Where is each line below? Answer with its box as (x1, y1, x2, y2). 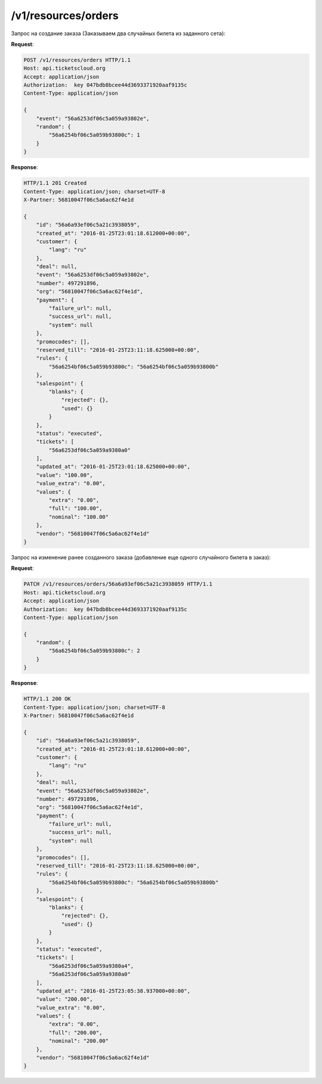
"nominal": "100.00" (48, 513, 109, 520)
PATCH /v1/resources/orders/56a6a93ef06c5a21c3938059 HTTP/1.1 (23, 581, 213, 587)
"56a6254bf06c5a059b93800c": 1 (48, 132, 140, 138)
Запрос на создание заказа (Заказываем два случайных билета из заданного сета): (11, 30, 226, 37)
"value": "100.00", (36, 472, 94, 478)
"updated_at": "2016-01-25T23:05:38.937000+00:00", (36, 987, 191, 994)
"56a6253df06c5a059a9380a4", (48, 962, 134, 969)
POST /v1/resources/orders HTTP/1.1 (23, 57, 131, 63)
